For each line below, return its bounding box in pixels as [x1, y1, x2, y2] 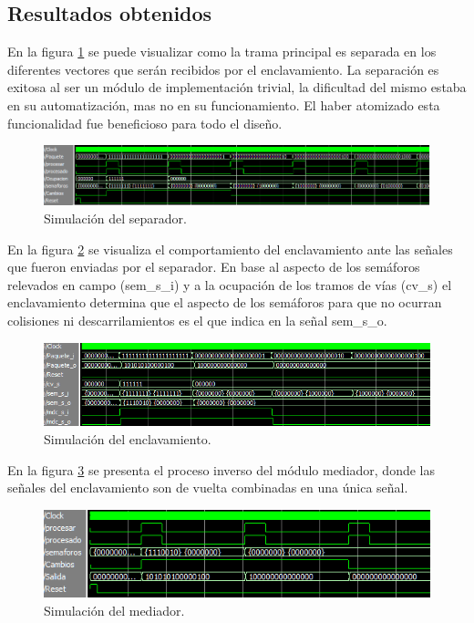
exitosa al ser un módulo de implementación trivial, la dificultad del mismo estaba [7, 78, 467, 97]
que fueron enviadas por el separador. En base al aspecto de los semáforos [7, 257, 420, 276]
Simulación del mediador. [44, 600, 185, 619]
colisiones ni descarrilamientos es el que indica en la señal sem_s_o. [7, 311, 387, 330]
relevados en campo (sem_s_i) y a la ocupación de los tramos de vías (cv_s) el [7, 275, 452, 294]
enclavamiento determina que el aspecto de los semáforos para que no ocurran [7, 293, 442, 312]
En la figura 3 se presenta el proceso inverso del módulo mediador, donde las [7, 460, 435, 479]
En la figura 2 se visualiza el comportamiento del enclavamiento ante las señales [7, 239, 453, 258]
